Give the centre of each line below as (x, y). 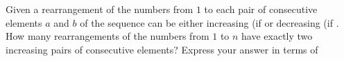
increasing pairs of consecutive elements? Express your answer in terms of (162, 49)
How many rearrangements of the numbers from (108, 36)
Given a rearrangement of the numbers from (100, 9)
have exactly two (277, 36)
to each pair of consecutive (261, 9)
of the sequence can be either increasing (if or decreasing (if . (209, 22)
